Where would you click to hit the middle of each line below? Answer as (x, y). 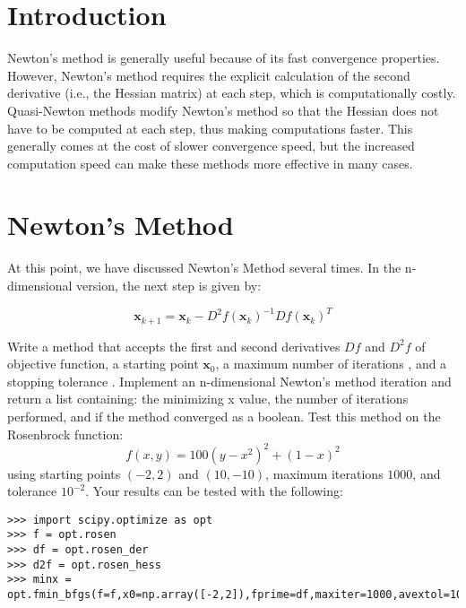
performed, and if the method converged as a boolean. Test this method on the (224, 416)
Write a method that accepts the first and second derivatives (174, 346)
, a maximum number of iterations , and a (331, 364)
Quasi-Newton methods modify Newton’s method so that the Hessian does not (223, 110)
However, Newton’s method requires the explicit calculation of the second (209, 75)
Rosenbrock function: (65, 434)
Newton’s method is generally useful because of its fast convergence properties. (224, 58)
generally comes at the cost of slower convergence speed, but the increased (211, 146)
